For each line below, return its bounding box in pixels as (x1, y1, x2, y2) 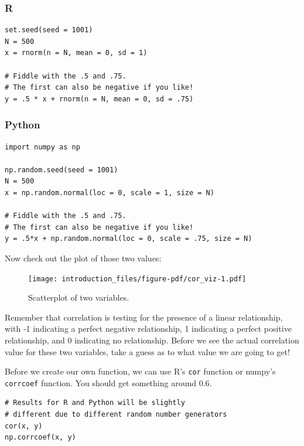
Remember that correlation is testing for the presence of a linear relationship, (5, 311, 283, 323)
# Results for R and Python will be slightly (5, 399, 185, 407)
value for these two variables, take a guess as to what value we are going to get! (5, 345, 290, 358)
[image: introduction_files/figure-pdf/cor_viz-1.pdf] (28, 274, 247, 283)
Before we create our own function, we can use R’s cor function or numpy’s (5, 365, 276, 377)
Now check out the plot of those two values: (5, 251, 162, 264)
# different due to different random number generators (5, 410, 227, 419)
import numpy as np (5, 142, 80, 151)
